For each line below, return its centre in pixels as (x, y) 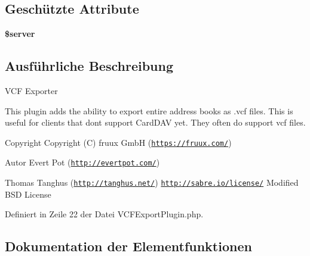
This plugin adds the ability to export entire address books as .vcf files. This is (149, 110)
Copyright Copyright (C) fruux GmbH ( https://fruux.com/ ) (118, 142)
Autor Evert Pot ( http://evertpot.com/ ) (82, 162)
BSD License (28, 194)
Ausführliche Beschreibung (89, 66)
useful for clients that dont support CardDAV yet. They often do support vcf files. (155, 122)
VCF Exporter (31, 90)
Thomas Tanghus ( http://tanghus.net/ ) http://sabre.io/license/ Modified (152, 182)
